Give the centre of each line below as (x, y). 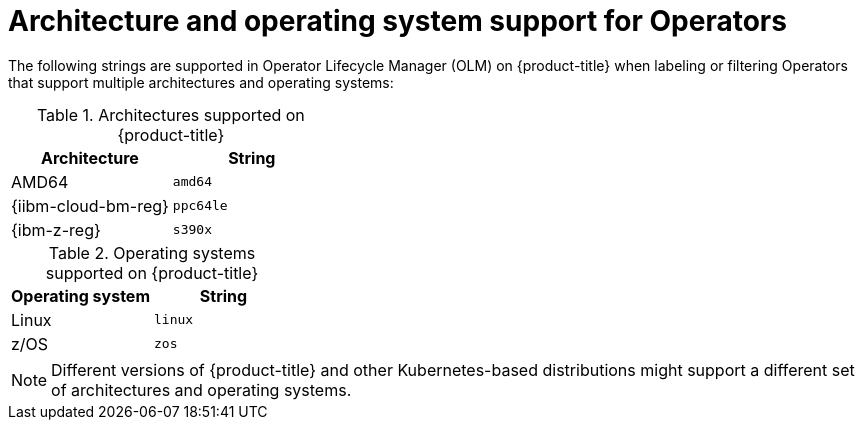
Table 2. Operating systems (152, 252)
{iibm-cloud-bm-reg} (90, 205)
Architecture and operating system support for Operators (397, 21)
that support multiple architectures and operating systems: (201, 82)
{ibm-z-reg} (56, 229)
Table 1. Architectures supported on (170, 114)
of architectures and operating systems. (201, 389)
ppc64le (200, 206)
